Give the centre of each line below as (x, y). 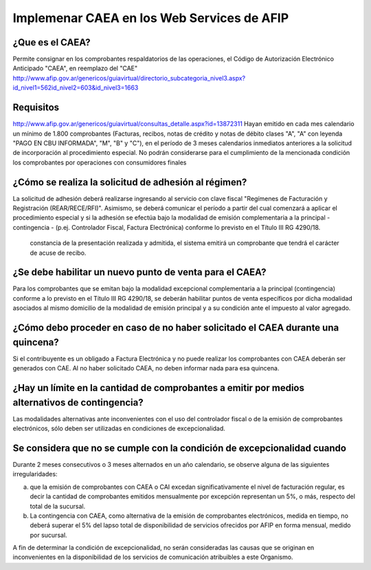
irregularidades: (35, 474)
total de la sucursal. (58, 506)
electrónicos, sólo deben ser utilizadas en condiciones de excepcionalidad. (119, 429)
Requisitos (36, 108)
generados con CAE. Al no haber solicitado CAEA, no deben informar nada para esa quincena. (146, 368)
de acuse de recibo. (58, 253)
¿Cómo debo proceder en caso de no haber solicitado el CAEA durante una (176, 328)
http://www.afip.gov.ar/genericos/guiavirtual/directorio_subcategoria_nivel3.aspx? (129, 78)
